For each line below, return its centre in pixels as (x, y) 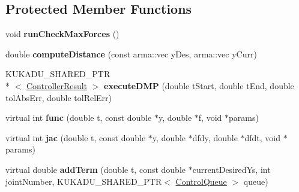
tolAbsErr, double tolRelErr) (59, 97)
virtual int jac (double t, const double (76, 137)
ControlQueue (201, 181)
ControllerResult (57, 85)
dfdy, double (215, 137)
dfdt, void (263, 137)
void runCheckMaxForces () (62, 34)
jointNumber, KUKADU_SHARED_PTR (84, 181)
